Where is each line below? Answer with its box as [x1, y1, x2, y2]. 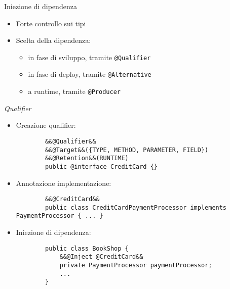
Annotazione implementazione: [16, 177, 111, 188]
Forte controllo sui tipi [16, 18, 86, 28]
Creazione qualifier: [16, 120, 76, 130]
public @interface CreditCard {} [45, 163, 158, 170]
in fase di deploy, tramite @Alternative [28, 69, 151, 79]
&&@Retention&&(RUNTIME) [45, 155, 129, 162]
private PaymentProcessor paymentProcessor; [59, 262, 212, 269]
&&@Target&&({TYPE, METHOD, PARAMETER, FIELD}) [45, 146, 209, 154]
